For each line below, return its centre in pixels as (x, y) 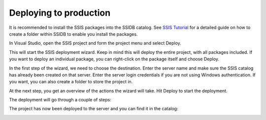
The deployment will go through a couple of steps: (60, 100)
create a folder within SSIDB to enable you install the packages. (73, 34)
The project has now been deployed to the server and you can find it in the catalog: (94, 109)
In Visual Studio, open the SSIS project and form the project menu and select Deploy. (95, 43)
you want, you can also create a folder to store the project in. (71, 82)
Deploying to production (60, 13)
